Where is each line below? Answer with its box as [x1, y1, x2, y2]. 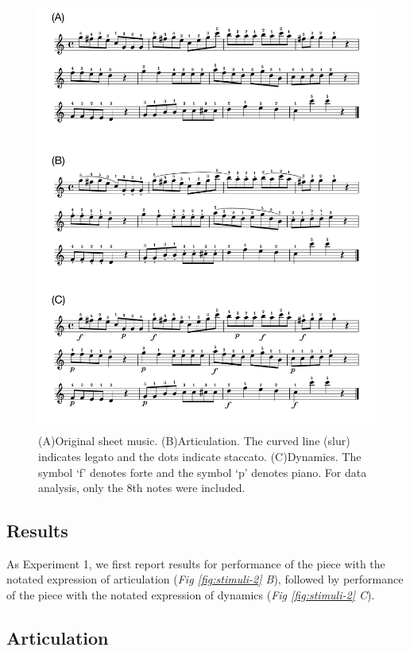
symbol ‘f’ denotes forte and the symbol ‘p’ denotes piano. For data [38, 463, 367, 480]
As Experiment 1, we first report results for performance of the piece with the [6, 555, 385, 572]
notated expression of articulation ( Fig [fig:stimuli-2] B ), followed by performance [6, 571, 404, 587]
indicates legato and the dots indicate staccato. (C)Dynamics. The [38, 448, 362, 464]
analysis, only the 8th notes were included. [38, 479, 246, 496]
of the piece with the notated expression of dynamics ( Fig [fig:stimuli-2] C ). [6, 587, 375, 603]
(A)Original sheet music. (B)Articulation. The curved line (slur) [38, 432, 350, 449]
